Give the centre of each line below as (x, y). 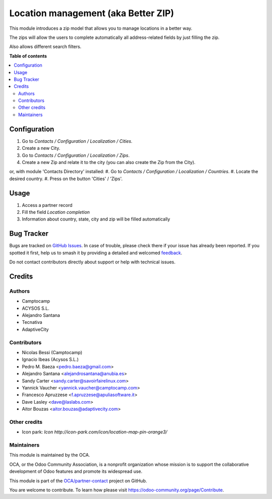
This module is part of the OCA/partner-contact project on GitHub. (78, 481)
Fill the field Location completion (56, 212)
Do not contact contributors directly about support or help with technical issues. (92, 262)
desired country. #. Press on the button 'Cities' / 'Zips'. (66, 179)
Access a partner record (47, 205)
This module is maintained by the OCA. (50, 455)
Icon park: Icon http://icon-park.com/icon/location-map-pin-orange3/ (95, 432)
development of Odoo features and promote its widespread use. (76, 471)
